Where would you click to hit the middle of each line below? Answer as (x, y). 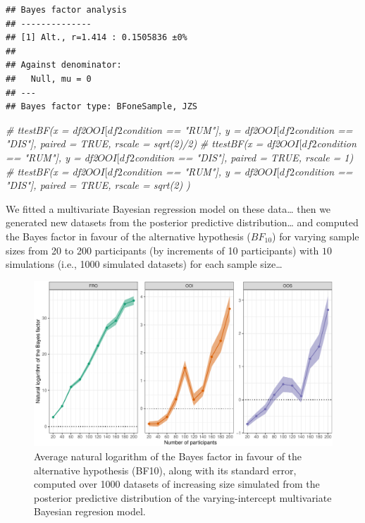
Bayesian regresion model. (90, 511)
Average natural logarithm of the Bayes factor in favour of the (168, 456)
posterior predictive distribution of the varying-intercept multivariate (183, 497)
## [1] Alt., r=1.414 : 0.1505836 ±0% (97, 38)
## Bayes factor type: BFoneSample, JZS (102, 107)
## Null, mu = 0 (49, 79)
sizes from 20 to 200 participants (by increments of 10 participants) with (162, 250)
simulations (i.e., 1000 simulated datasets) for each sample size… (144, 264)
